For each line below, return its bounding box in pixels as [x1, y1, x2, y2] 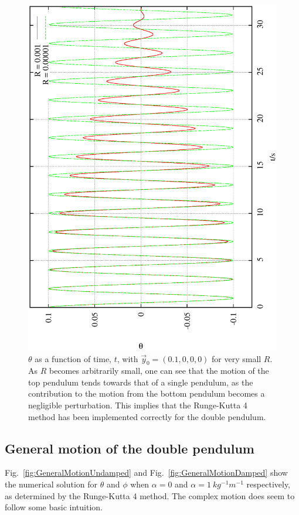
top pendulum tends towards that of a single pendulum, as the [28, 376, 253, 388]
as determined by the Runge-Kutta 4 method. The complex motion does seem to [5, 489, 295, 502]
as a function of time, [35, 352, 111, 364]
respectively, [246, 478, 291, 490]
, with [117, 352, 138, 364]
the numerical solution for [5, 478, 98, 490]
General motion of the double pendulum [5, 439, 254, 457]
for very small [212, 352, 261, 364]
